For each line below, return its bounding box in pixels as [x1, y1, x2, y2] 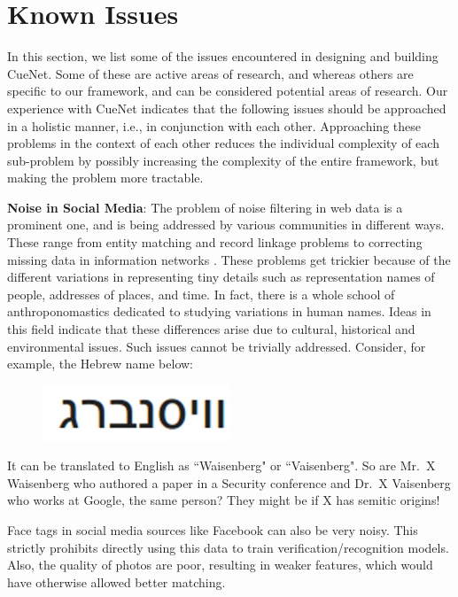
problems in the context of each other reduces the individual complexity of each [7, 134, 439, 152]
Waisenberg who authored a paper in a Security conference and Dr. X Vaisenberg [7, 473, 451, 492]
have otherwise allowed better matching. [7, 572, 226, 591]
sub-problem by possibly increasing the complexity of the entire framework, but [7, 151, 439, 169]
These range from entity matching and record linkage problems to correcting [7, 233, 423, 252]
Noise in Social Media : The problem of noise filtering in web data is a [7, 198, 403, 216]
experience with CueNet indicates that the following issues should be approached [7, 98, 446, 117]
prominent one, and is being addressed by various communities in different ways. [7, 215, 445, 234]
